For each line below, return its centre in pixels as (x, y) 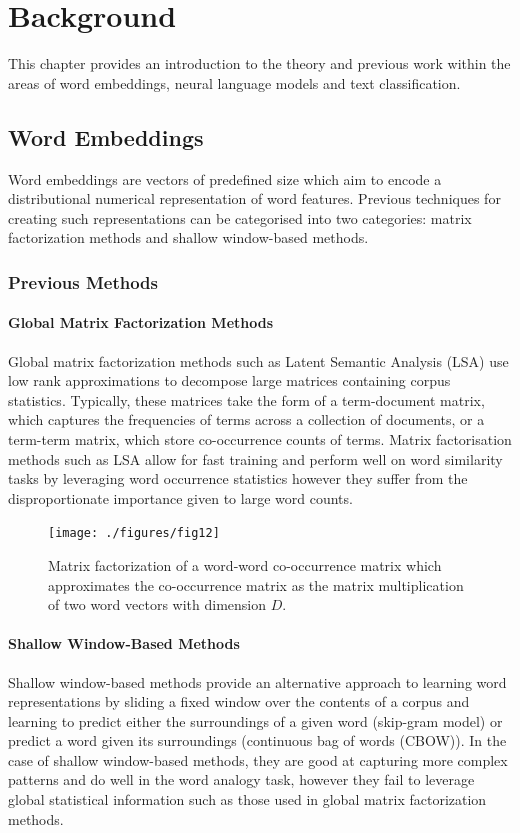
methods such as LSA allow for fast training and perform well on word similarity (255, 458)
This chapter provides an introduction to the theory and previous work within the (259, 63)
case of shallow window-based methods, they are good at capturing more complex (258, 759)
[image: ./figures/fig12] (134, 533)
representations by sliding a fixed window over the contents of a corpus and (239, 701)
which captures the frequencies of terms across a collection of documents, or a (246, 419)
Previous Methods (83, 281)
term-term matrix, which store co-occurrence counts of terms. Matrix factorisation (260, 438)
